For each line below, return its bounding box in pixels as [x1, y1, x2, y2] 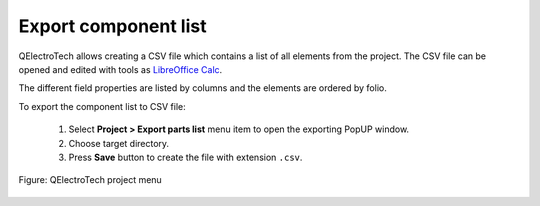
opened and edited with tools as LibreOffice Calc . [18, 63, 223, 75]
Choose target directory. [68, 137, 170, 149]
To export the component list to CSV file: [18, 100, 186, 112]
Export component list [18, 15, 207, 37]
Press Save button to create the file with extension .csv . [68, 151, 303, 163]
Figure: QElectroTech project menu [18, 174, 162, 186]
